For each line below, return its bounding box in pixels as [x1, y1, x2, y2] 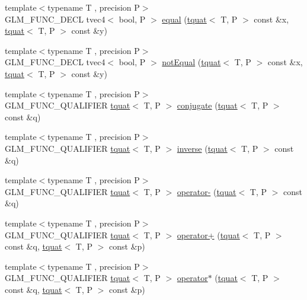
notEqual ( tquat [162, 56, 221, 68]
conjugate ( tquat [177, 99, 238, 111]
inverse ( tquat [177, 142, 228, 154]
